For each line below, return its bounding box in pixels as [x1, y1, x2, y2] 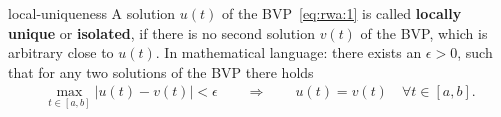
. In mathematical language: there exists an [155, 42, 422, 63]
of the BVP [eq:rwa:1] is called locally [221, 3, 462, 23]
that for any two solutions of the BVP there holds [8, 61, 314, 82]
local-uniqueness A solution [8, 3, 176, 23]
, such [457, 42, 493, 63]
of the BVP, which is [360, 22, 488, 43]
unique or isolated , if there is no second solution [8, 22, 315, 43]
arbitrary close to [8, 42, 114, 63]
